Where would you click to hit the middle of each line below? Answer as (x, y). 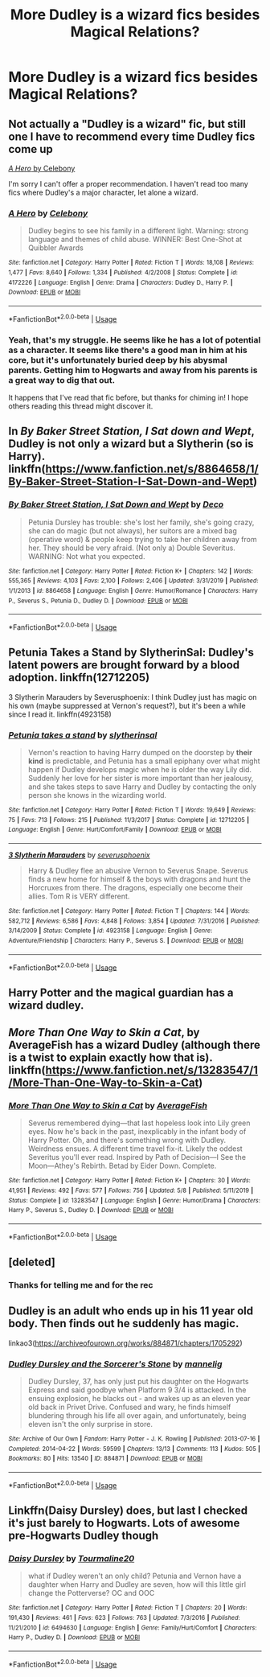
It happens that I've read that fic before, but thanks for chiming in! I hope (129, 397)
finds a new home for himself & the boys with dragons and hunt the (139, 879)
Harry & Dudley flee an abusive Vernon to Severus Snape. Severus (138, 870)
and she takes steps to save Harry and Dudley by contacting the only (142, 787)
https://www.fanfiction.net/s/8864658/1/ (152, 469)
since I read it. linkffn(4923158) (60, 714)
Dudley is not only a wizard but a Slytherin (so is (131, 444)
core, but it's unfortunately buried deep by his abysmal (118, 360)
